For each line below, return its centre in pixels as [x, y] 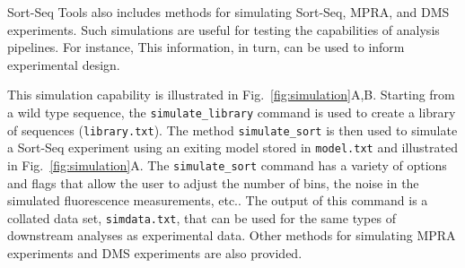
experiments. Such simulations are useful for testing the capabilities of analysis [224, 29]
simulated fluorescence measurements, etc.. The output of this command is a [218, 200]
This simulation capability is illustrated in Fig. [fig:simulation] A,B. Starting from [231, 95]
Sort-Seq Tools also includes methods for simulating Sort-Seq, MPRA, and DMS [228, 12]
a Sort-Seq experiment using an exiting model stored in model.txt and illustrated [232, 147]
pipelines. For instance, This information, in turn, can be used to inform [206, 47]
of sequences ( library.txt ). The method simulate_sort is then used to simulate [232, 130]
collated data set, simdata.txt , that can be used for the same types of [202, 217]
